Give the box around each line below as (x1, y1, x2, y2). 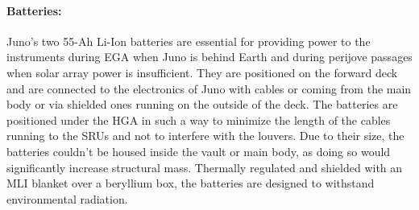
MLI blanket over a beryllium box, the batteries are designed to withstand (6, 175, 375, 191)
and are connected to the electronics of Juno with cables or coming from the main (6, 80, 412, 97)
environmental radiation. (6, 190, 128, 207)
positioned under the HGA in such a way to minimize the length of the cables (6, 111, 391, 128)
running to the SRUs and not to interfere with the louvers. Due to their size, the (6, 127, 404, 144)
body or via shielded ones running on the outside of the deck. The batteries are (6, 96, 398, 113)
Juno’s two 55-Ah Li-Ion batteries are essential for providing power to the (6, 32, 371, 49)
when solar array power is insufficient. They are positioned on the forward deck (6, 64, 398, 80)
